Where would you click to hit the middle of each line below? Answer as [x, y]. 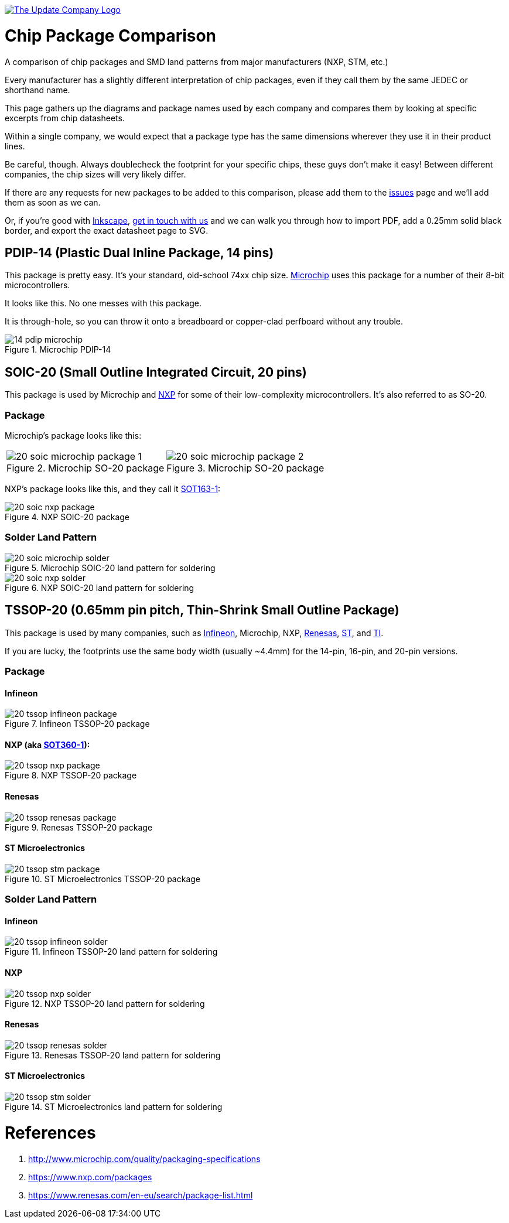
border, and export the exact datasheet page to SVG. [107, 230]
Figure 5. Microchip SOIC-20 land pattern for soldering [110, 568]
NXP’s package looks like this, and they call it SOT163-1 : [113, 488]
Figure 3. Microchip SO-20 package [245, 468]
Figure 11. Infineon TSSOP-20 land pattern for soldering [111, 952]
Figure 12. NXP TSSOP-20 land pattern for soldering [105, 1003]
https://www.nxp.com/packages [90, 1177]
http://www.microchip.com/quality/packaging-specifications [144, 1159]
